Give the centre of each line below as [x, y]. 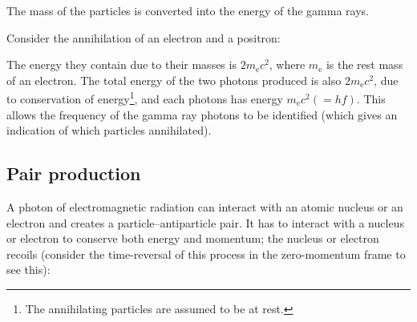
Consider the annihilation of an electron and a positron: [144, 37]
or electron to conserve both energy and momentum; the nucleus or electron [193, 238]
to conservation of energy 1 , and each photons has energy [145, 98]
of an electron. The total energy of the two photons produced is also [174, 80]
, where [287, 64]
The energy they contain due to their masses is [121, 64]
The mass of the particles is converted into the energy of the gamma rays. [188, 10]
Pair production [74, 173]
